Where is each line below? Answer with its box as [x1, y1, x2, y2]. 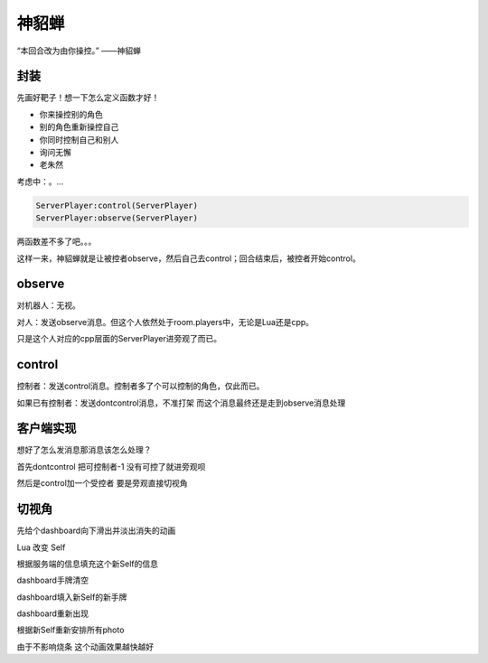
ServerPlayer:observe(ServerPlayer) [35, 213, 199, 223]
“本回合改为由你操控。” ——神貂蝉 [16, 45, 142, 56]
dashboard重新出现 [16, 608, 89, 619]
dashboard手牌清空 [16, 574, 89, 586]
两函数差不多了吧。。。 [16, 236, 97, 247]
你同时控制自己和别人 [39, 134, 119, 145]
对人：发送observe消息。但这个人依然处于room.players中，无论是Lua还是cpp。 [16, 316, 314, 327]
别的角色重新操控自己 [39, 122, 119, 133]
